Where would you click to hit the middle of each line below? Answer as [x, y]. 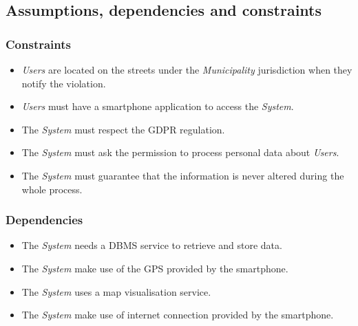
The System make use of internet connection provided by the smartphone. [178, 315]
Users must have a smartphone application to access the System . [158, 106]
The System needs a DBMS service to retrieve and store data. [152, 245]
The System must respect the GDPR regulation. [123, 129]
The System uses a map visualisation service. [116, 291]
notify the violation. [64, 83]
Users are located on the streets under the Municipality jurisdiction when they [187, 69]
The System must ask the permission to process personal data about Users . [180, 152]
